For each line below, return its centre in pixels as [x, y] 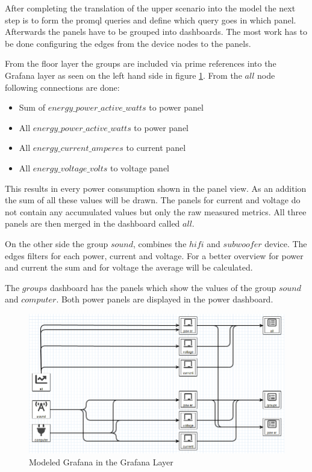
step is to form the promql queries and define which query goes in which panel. [151, 20]
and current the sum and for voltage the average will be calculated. [129, 267]
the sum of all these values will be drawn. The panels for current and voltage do [153, 200]
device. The [286, 243]
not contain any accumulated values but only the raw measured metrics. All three [156, 211]
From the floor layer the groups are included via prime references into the [141, 63]
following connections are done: [62, 87]
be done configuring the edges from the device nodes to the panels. [128, 43]
